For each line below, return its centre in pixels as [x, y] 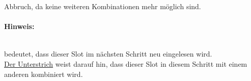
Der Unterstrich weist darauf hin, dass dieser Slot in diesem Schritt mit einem [126, 63]
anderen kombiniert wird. [44, 74]
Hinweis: [19, 26]
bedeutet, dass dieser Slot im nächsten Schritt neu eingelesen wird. [108, 54]
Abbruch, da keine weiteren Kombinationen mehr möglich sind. [103, 6]
